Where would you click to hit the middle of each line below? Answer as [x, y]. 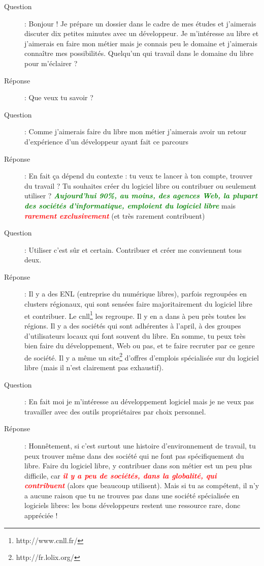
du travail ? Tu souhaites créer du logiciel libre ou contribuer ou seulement [141, 185]
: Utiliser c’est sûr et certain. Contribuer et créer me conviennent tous [133, 249]
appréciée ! [41, 515]
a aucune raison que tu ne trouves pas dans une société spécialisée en [132, 495]
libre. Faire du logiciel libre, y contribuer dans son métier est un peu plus [138, 466]
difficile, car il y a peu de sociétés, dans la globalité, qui [121, 475]
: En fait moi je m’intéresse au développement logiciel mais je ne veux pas [139, 401]
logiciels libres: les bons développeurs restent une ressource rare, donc [133, 505]
